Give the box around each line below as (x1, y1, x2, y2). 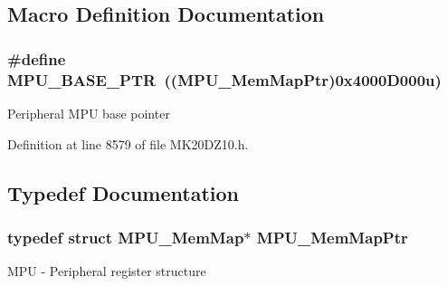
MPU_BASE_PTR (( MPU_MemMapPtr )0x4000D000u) (7, 68, 442, 91)
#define (7, 47, 66, 70)
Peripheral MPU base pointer (7, 103, 170, 122)
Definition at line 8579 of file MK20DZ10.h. (7, 134, 249, 153)
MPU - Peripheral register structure (7, 262, 206, 281)
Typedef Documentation (7, 178, 239, 206)
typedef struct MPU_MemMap (7, 225, 244, 248)
